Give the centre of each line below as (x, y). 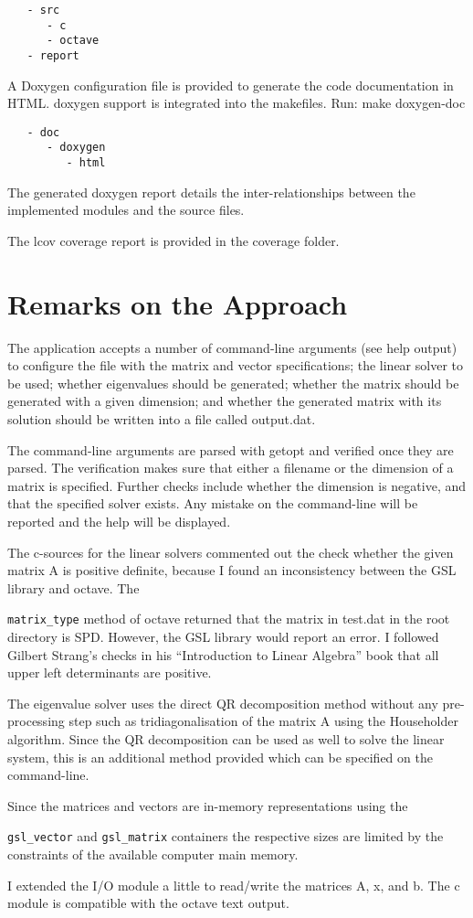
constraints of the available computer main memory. (153, 854)
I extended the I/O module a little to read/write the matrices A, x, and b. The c (234, 885)
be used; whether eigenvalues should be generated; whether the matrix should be (233, 383)
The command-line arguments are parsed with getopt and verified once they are (231, 449)
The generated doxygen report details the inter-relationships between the (211, 192)
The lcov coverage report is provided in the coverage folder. (173, 240)
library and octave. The (74, 587)
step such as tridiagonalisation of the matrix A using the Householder (263, 721)
